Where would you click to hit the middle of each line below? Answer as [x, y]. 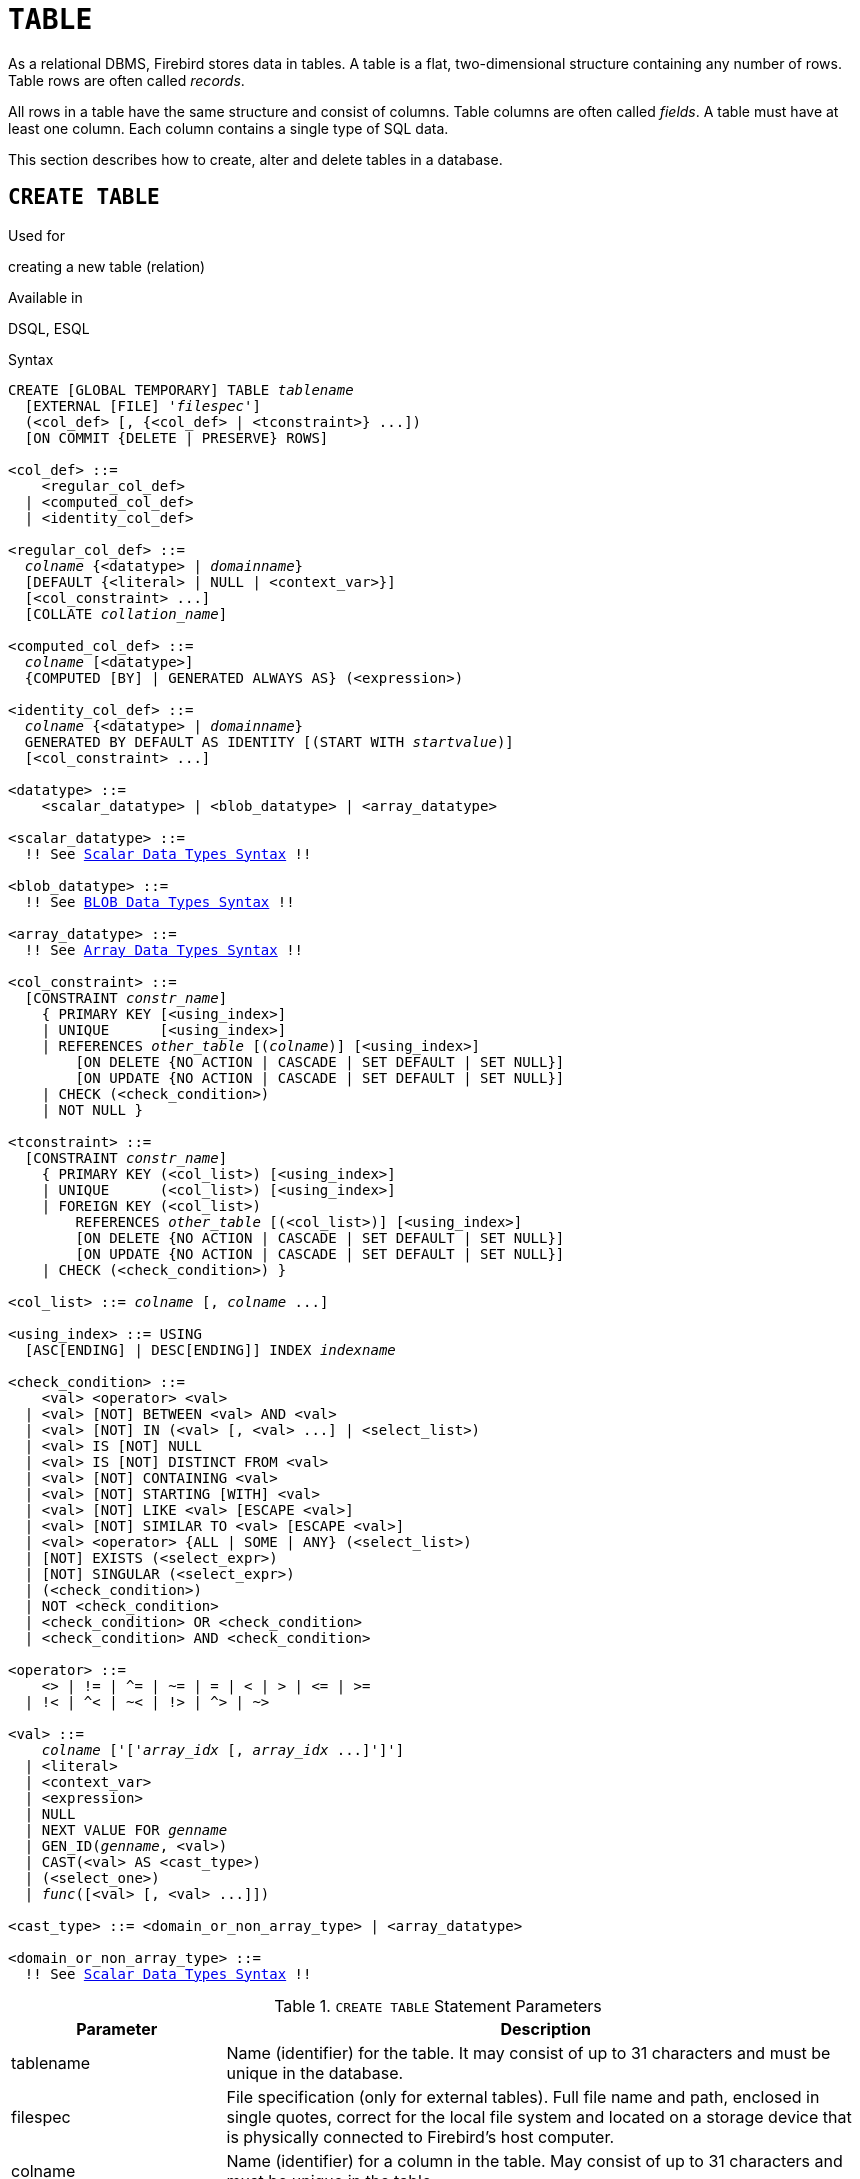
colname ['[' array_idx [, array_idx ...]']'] [223, 1749]
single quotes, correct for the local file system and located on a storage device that [539, 2116]
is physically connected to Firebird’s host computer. [420, 2136]
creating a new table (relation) [107, 266]
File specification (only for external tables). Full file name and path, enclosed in [523, 2096]
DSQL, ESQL [49, 328]
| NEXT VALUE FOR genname [126, 1829]
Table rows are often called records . [126, 80]
